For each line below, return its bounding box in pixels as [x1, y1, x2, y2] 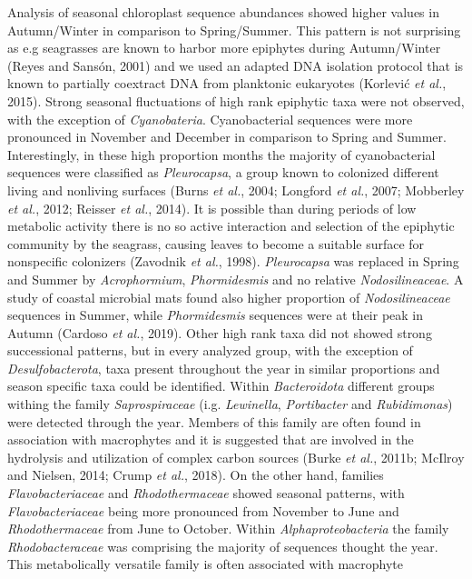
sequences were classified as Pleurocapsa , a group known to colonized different [7, 163, 439, 182]
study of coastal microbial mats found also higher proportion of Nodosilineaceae [7, 287, 450, 306]
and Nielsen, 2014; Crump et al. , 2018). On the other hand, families [7, 465, 384, 484]
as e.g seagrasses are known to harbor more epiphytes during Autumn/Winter [7, 38, 441, 57]
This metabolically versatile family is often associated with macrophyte [7, 554, 404, 574]
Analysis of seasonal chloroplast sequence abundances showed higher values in [7, 3, 439, 21]
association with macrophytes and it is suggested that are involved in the [7, 430, 414, 449]
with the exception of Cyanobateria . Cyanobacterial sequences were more [7, 109, 413, 128]
